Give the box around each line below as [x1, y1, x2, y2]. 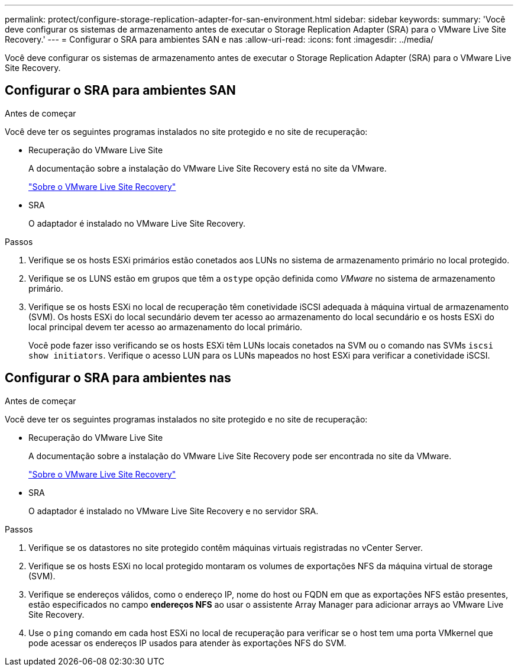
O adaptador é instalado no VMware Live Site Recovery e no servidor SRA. [28, 505, 319, 516]
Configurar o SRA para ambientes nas [5, 370, 231, 386]
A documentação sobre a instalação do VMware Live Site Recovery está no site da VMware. [28, 163, 387, 173]
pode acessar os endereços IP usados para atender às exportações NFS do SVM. [28, 637, 347, 648]
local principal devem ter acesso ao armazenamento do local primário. [28, 321, 303, 332]
